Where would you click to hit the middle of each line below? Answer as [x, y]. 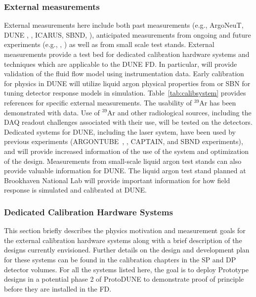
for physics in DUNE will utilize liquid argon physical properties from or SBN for [127, 83]
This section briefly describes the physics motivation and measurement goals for [125, 230]
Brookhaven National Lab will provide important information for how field [117, 180]
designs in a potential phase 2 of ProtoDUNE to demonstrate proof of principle [124, 279]
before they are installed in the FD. [58, 288]
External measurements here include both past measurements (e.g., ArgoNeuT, [124, 25]
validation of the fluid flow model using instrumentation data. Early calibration [124, 74]
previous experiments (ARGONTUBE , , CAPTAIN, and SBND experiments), [124, 141]
